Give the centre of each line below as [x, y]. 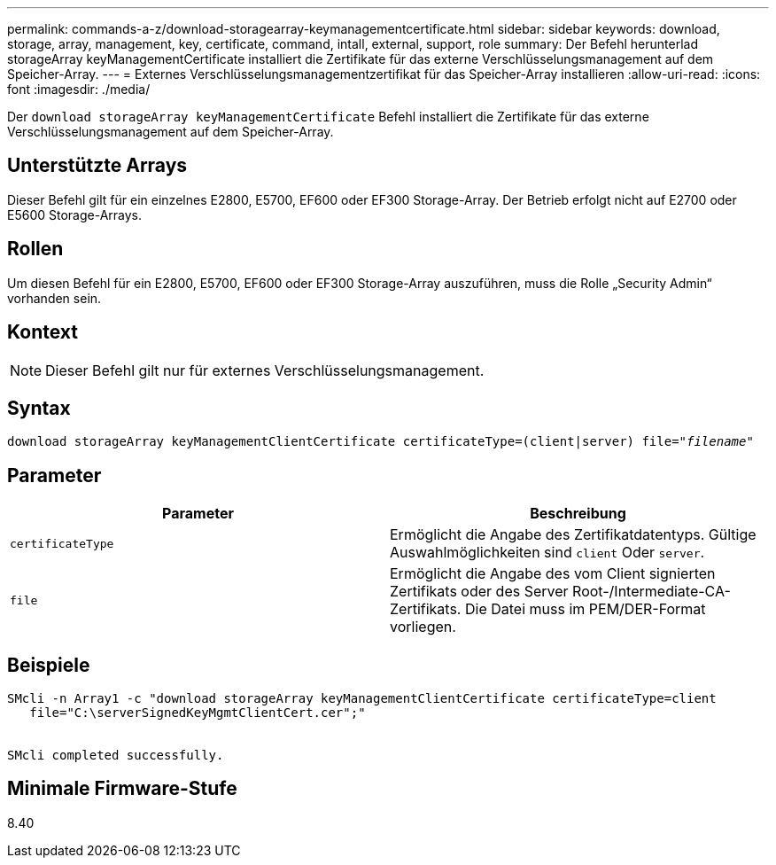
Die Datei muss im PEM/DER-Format [585, 609]
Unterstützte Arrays [97, 166]
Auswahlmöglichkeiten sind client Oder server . [547, 553]
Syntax [39, 408]
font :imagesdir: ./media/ [79, 89]
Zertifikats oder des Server [479, 592]
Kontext [43, 332]
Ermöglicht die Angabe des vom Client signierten [553, 574]
